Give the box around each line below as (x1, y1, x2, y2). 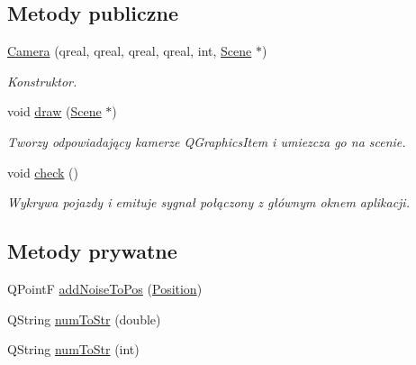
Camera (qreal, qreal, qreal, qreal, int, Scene (7, 41, 252, 60)
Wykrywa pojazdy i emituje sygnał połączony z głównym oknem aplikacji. (7, 193, 410, 212)
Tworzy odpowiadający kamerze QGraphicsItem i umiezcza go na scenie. (7, 132, 406, 151)
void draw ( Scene (7, 102, 102, 121)
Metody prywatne (7, 237, 177, 265)
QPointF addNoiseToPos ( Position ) (7, 278, 203, 297)
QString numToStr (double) (7, 309, 161, 328)
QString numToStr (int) (7, 340, 140, 359)
